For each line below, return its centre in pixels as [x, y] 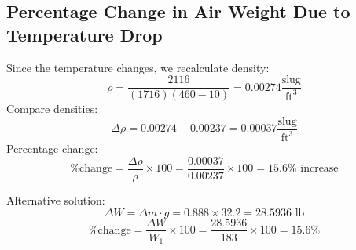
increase [319, 169]
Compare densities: [52, 109]
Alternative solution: [56, 199]
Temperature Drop [84, 34]
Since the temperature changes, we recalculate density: [138, 67]
